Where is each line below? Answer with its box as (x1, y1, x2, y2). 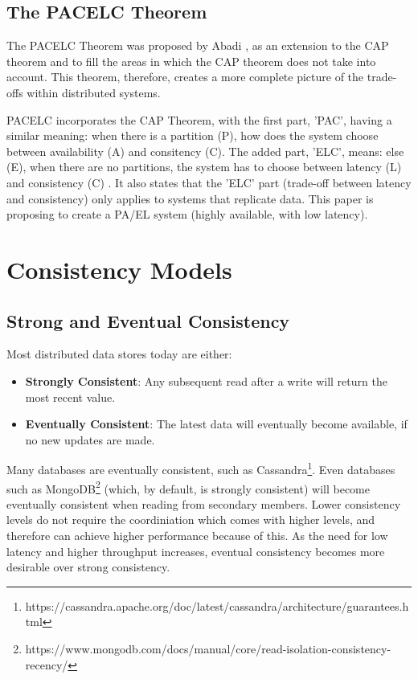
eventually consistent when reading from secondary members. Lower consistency (6, 495, 401, 512)
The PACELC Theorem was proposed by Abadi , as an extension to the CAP (6, 37, 389, 54)
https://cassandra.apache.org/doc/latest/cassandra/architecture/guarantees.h (25, 597, 409, 614)
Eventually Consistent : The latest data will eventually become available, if (25, 415, 408, 432)
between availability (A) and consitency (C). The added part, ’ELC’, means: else (6, 142, 404, 159)
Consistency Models (6, 252, 232, 285)
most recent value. (25, 388, 116, 405)
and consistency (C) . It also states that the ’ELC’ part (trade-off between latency (6, 174, 412, 190)
